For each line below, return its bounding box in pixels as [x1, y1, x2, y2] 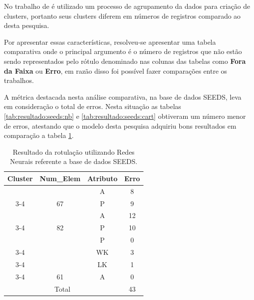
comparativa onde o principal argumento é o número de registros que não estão [4, 46, 242, 56]
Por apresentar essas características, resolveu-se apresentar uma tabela [4, 36, 216, 47]
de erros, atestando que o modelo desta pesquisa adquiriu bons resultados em [4, 120, 236, 131]
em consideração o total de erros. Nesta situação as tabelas [4, 101, 181, 111]
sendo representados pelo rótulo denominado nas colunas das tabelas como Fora [4, 55, 246, 66]
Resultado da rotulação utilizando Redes [12, 146, 135, 157]
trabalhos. [4, 75, 34, 85]
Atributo [87, 173, 117, 183]
